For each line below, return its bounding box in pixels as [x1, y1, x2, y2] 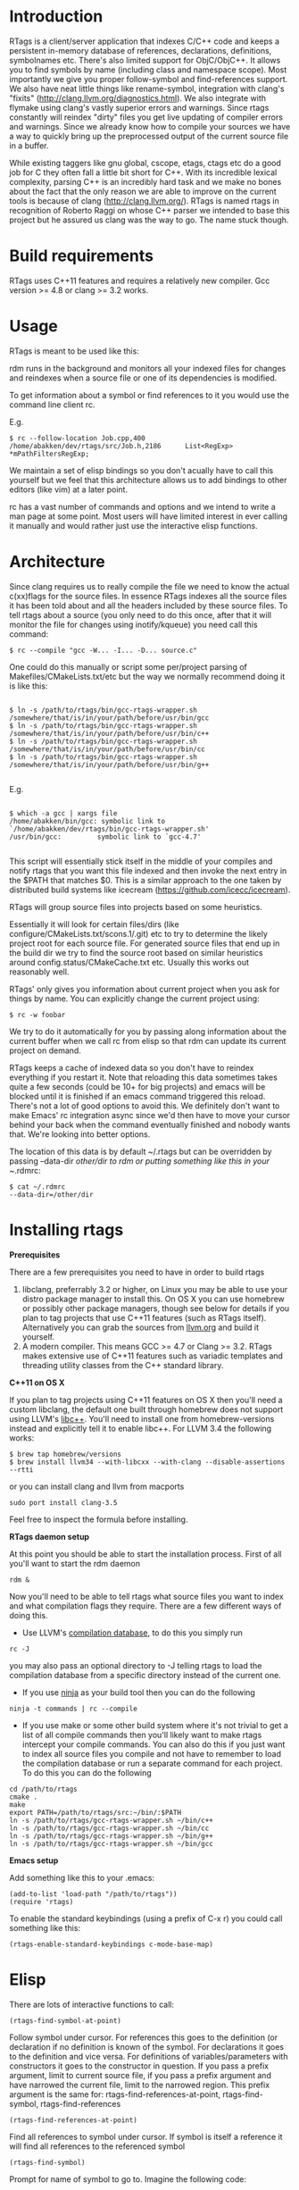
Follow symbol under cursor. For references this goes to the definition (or [9, 2032, 278, 2043]
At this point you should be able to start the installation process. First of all [9, 1548, 282, 1559]
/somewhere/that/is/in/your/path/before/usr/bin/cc [9, 744, 205, 754]
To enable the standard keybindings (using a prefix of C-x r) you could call [9, 1913, 283, 1924]
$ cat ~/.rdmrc [9, 1182, 66, 1191]
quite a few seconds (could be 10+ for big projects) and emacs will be [9, 1081, 266, 1091]
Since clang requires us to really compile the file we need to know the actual [9, 581, 290, 591]
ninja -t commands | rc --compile [9, 1704, 138, 1713]
